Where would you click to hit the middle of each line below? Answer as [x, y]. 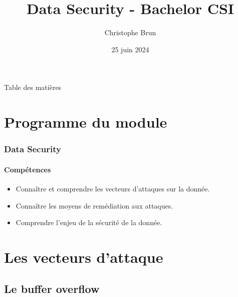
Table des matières [33, 87]
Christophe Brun [130, 32]
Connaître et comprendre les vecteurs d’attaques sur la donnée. [113, 188]
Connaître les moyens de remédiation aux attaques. [94, 205]
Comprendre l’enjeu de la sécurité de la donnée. [89, 222]
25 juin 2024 [130, 49]
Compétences [28, 169]
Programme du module [86, 122]
